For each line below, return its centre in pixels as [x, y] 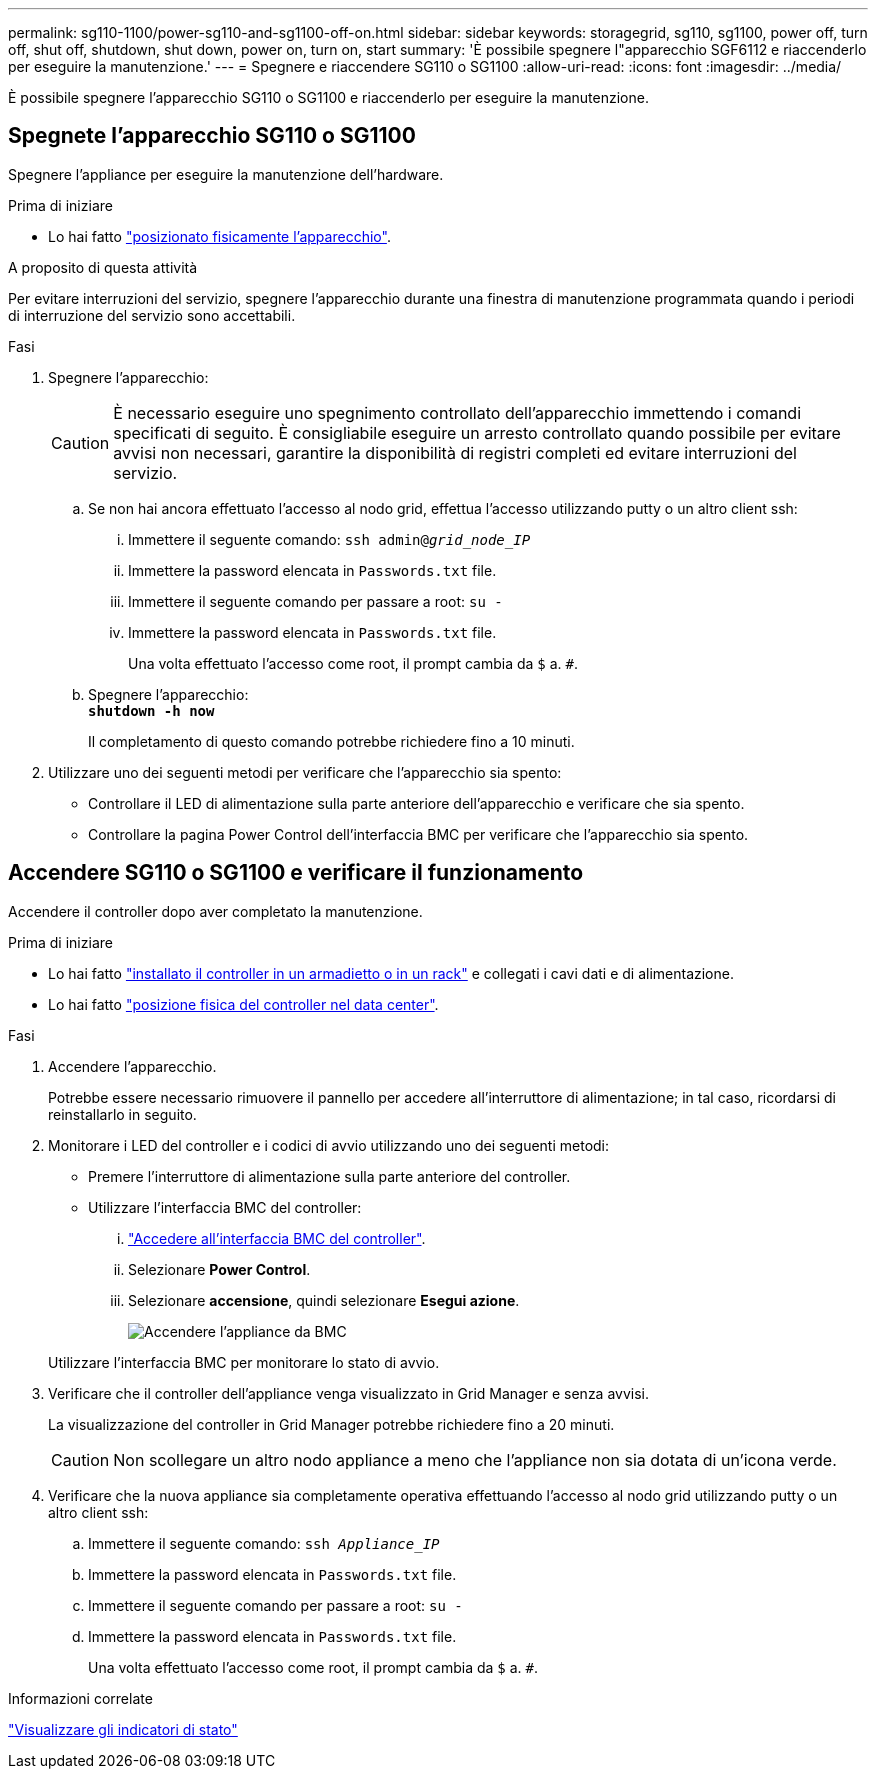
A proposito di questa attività [103, 267]
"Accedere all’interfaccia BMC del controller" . [277, 1238]
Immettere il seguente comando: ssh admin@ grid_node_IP [329, 539]
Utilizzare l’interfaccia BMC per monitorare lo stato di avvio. [244, 1362]
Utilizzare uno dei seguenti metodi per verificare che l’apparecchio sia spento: [305, 772]
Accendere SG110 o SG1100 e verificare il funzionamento [296, 873]
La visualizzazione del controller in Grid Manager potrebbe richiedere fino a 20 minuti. [331, 1424]
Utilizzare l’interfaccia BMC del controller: [225, 1207]
